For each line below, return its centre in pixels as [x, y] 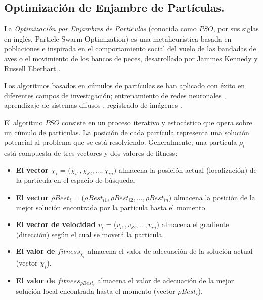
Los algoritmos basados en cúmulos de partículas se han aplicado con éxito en [124, 85]
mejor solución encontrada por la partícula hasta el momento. [112, 207]
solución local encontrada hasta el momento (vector [96, 291]
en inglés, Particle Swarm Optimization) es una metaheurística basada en [118, 38]
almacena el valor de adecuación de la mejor [166, 280]
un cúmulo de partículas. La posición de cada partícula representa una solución [127, 132]
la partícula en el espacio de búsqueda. [76, 180]
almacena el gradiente [195, 224]
